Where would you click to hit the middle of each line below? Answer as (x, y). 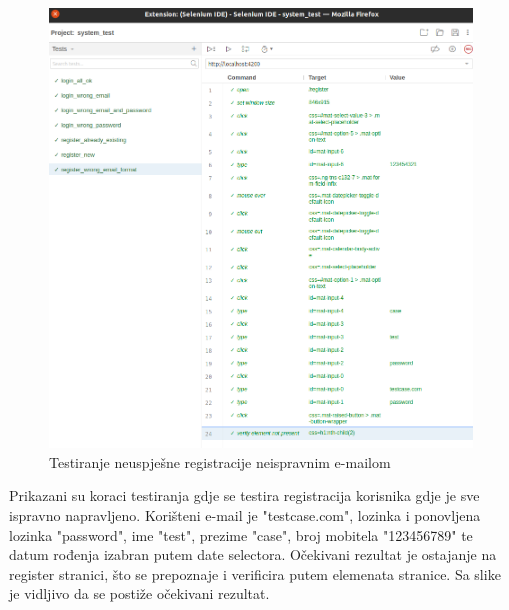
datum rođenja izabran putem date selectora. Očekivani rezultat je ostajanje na (253, 554)
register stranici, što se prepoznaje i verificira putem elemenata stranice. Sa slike (255, 573)
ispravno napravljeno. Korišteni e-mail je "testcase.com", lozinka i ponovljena (245, 514)
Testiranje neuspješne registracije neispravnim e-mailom (220, 461)
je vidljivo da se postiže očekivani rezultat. (139, 593)
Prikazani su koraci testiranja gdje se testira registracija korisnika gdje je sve (244, 495)
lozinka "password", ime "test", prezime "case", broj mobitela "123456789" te (241, 534)
